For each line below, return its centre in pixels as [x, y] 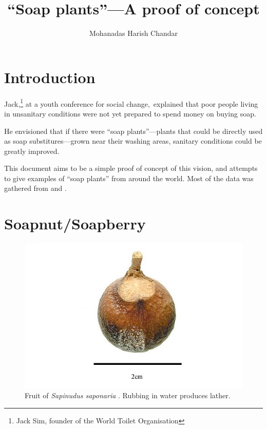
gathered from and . [35, 188]
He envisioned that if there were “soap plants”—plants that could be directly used [133, 131]
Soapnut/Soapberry [75, 223]
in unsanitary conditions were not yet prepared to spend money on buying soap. [130, 113]
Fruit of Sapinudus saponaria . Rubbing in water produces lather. [128, 395]
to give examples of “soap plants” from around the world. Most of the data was [129, 178]
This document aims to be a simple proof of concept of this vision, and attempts [131, 168]
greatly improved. [32, 151]
